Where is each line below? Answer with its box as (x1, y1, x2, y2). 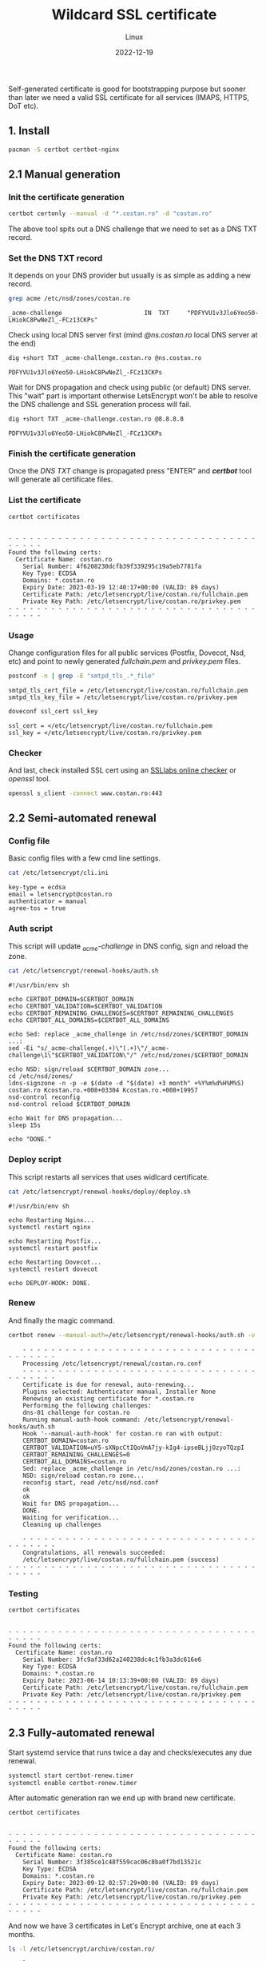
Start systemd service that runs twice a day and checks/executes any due (8, 1747, 252, 1757)
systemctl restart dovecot (8, 1265, 98, 1273)
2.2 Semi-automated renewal (8, 812, 157, 825)
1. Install (8, 124, 50, 138)
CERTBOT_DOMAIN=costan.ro (22, 1436, 109, 1444)
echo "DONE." (8, 1136, 52, 1144)
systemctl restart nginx (8, 1223, 91, 1231)
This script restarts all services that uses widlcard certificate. (8, 1172, 209, 1181)
